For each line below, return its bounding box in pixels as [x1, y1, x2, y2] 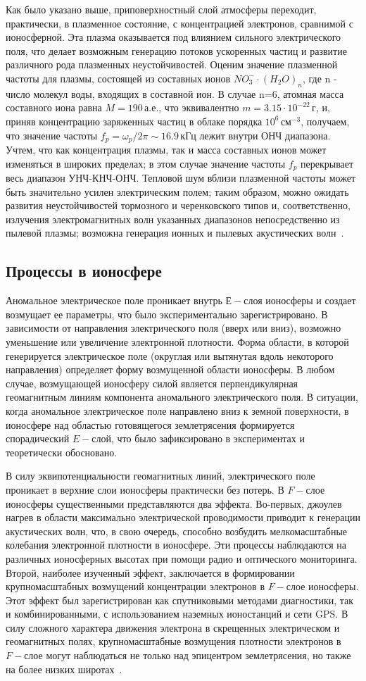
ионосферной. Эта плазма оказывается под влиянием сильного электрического [6, 30, 341, 44]
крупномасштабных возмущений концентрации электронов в [6, 579, 265, 594]
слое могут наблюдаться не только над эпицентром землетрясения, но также [24, 648, 351, 663]
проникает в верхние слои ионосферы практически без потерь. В [6, 482, 284, 496]
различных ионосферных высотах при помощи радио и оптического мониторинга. [6, 551, 358, 566]
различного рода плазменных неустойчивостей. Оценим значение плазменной [6, 57, 338, 72]
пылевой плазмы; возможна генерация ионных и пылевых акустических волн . [6, 225, 344, 240]
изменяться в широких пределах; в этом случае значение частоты [6, 156, 286, 170]
